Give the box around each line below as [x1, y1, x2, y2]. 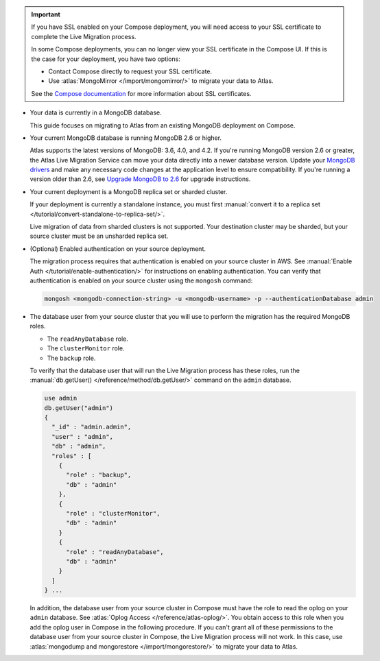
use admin [44, 394, 78, 402]
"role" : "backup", [66, 471, 132, 479]
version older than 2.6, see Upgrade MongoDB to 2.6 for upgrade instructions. [29, 175, 251, 183]
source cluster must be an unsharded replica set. [29, 232, 169, 240]
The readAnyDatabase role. [47, 335, 128, 343]
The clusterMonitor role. [47, 344, 125, 352]
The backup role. [47, 354, 96, 362]
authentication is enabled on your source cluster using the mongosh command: [29, 276, 253, 285]
